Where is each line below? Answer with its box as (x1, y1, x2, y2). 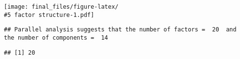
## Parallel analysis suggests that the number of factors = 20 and (4, 26, 237, 33)
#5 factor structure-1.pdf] (4, 11, 95, 18)
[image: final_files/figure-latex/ (4, 3, 119, 10)
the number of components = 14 (4, 34, 108, 41)
